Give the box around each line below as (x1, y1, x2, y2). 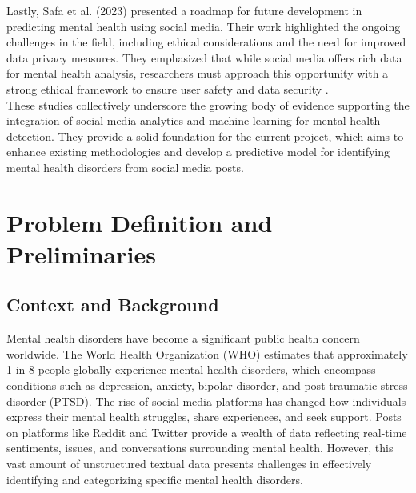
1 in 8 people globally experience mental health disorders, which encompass (6, 361, 376, 378)
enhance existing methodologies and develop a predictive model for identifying (6, 143, 390, 160)
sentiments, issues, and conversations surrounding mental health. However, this (6, 439, 394, 456)
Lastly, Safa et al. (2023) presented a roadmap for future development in (6, 2, 362, 18)
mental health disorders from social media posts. (6, 158, 244, 175)
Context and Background (6, 292, 219, 317)
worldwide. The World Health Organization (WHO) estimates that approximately (6, 345, 408, 362)
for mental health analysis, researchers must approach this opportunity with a (6, 65, 389, 82)
